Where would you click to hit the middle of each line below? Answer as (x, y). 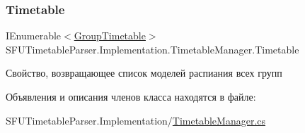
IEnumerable (34, 36)
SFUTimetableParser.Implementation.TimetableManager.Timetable (152, 49)
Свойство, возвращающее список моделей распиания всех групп (144, 73)
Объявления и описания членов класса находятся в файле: (131, 96)
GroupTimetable (110, 36)
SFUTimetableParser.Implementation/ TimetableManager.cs (136, 120)
